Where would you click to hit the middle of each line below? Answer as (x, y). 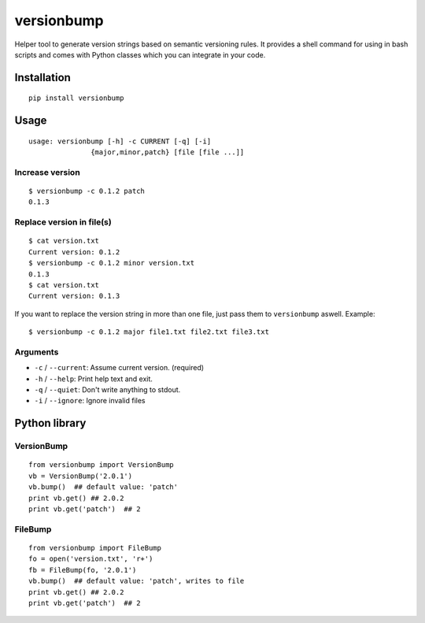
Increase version (47, 172)
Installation (42, 78)
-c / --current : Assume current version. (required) (119, 368)
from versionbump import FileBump (95, 548)
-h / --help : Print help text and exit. (94, 379)
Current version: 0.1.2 (74, 252)
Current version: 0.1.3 (74, 296)
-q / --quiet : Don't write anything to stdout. (107, 390)
